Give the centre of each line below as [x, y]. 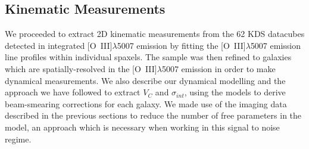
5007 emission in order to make [219, 68]
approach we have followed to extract [73, 92]
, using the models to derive [235, 92]
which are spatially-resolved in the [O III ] [81, 68]
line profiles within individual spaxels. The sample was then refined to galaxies [148, 57]
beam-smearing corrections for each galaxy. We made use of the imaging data [146, 103]
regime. [18, 139]
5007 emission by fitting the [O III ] [181, 45]
